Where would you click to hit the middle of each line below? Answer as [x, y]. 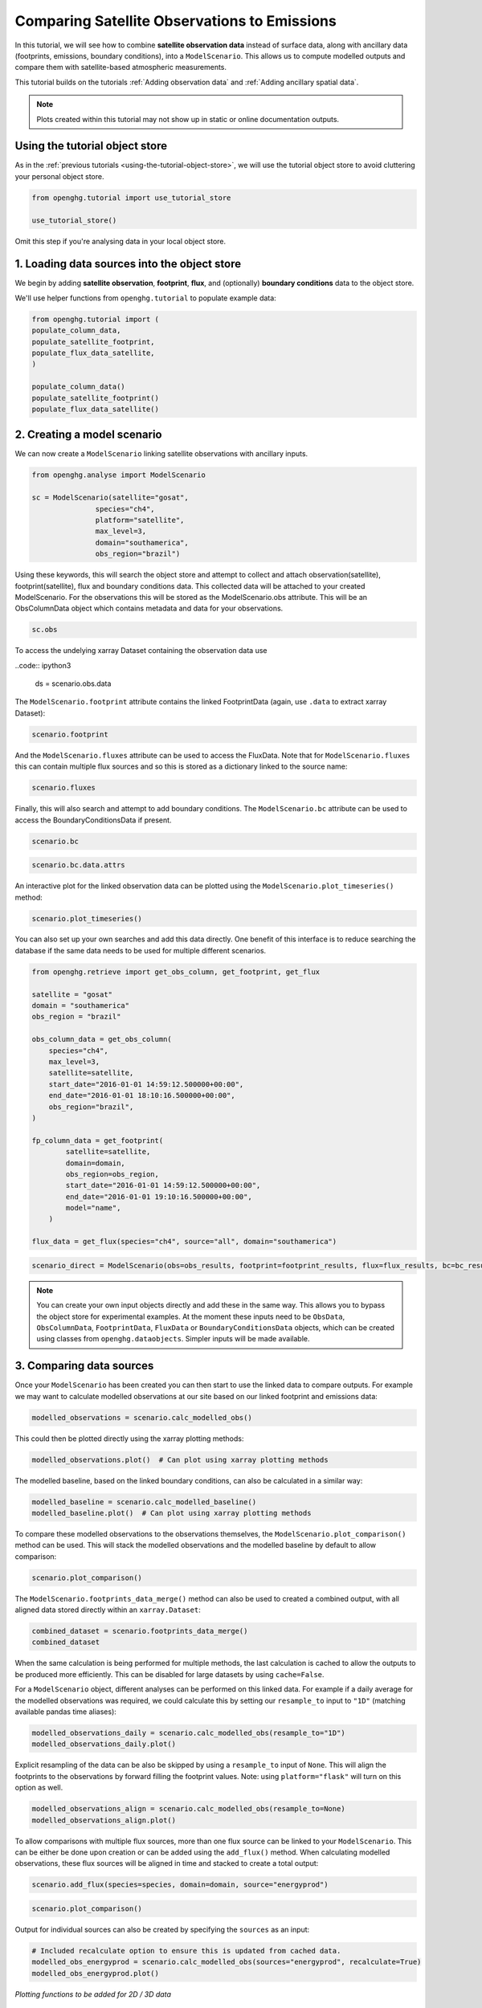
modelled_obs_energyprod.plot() [96, 1973]
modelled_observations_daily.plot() [104, 1744]
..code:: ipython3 [43, 665]
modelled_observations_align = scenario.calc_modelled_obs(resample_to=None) [188, 1809]
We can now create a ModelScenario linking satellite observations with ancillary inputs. [161, 454]
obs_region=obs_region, [112, 1174]
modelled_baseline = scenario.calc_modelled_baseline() [144, 1502]
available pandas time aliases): [65, 1712]
